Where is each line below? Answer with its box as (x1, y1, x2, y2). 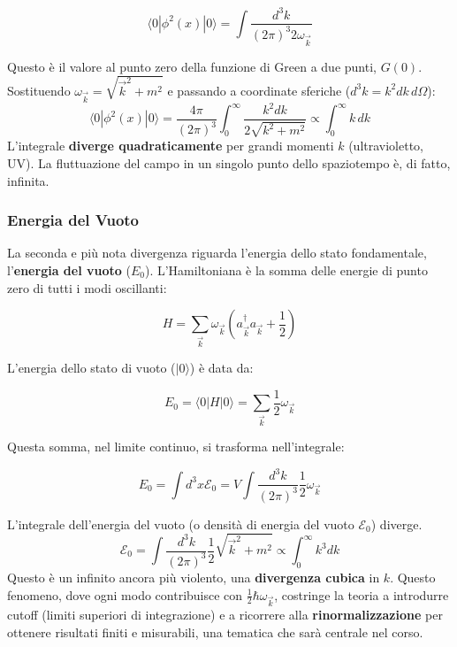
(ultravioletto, (348, 136, 423, 155)
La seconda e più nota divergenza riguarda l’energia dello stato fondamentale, (7, 243, 427, 262)
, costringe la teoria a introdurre (274, 585, 449, 604)
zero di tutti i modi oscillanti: (7, 278, 167, 297)
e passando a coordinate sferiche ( (167, 81, 351, 99)
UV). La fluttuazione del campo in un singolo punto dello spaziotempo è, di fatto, (7, 154, 451, 172)
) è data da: (189, 358, 254, 377)
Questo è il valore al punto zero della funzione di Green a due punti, (7, 57, 377, 75)
